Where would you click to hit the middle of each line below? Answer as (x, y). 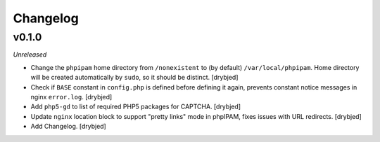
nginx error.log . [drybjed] (71, 97)
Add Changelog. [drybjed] (69, 127)
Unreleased (30, 55)
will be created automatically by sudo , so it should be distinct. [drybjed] (134, 78)
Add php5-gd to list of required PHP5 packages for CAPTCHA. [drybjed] (136, 107)
